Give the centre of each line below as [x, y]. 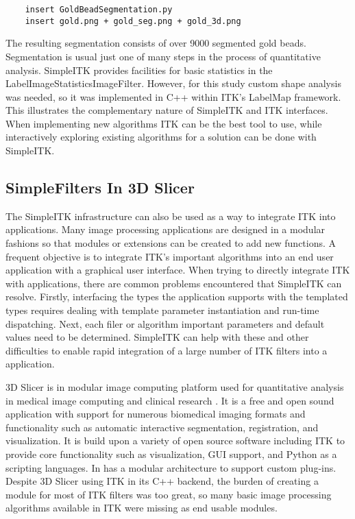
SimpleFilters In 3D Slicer [100, 188]
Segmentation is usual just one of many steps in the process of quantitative [163, 56]
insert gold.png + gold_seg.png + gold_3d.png [133, 21]
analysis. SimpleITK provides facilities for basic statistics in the [139, 70]
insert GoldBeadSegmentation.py [99, 10]
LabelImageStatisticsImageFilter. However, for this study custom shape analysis [173, 83]
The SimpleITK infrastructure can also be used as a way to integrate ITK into [171, 216]
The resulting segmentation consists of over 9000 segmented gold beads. [156, 43]
